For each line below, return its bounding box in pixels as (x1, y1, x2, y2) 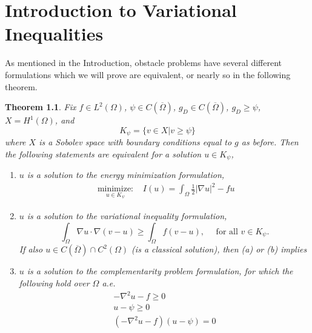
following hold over (19, 276, 90, 289)
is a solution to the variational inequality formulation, (27, 209, 227, 222)
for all (216, 227, 238, 236)
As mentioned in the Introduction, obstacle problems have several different (5, 56, 282, 69)
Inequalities (5, 21, 104, 46)
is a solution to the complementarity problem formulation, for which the (27, 265, 293, 277)
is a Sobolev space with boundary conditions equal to (39, 136, 232, 148)
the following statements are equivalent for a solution (5, 147, 202, 160)
